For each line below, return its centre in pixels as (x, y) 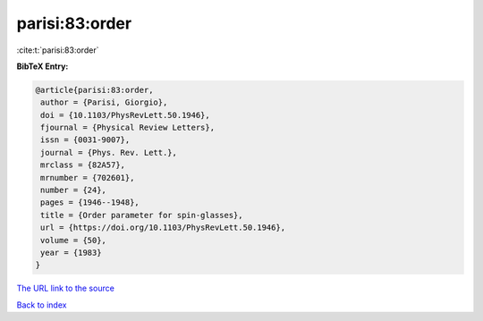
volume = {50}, (74, 240)
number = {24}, (74, 190)
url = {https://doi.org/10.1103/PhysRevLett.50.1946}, (163, 228)
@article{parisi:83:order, (94, 90)
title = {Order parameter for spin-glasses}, (142, 215)
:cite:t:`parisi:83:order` (58, 50)
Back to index (42, 305)
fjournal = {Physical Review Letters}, (127, 128)
